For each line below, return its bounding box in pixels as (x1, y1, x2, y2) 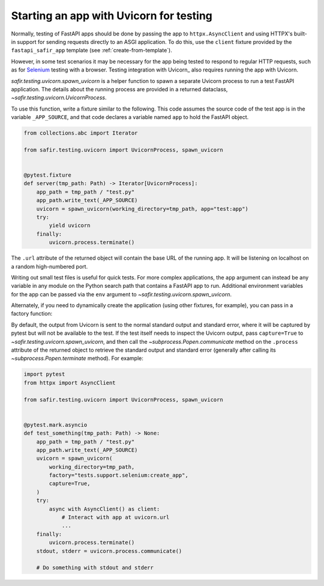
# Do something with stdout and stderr (36, 564, 154, 571)
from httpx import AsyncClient (23, 379, 116, 386)
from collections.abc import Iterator (23, 130, 138, 136)
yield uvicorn (49, 222, 91, 229)
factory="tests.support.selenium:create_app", (49, 472, 188, 479)
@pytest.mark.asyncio (23, 421, 88, 428)
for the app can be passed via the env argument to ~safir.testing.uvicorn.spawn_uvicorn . (11, 290, 232, 298)
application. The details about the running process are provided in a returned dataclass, (11, 85, 228, 93)
